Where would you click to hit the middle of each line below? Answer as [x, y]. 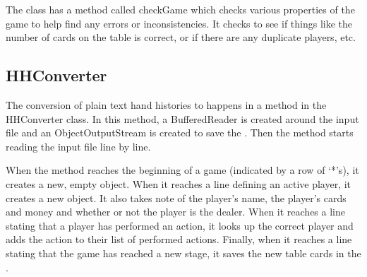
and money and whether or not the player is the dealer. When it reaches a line [175, 212]
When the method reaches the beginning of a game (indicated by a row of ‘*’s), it [182, 170]
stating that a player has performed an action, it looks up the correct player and [180, 225]
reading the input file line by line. [78, 146]
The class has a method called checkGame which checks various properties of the [180, 9]
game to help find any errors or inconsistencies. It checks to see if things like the [179, 23]
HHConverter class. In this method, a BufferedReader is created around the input [182, 118]
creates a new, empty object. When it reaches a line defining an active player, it [179, 183]
